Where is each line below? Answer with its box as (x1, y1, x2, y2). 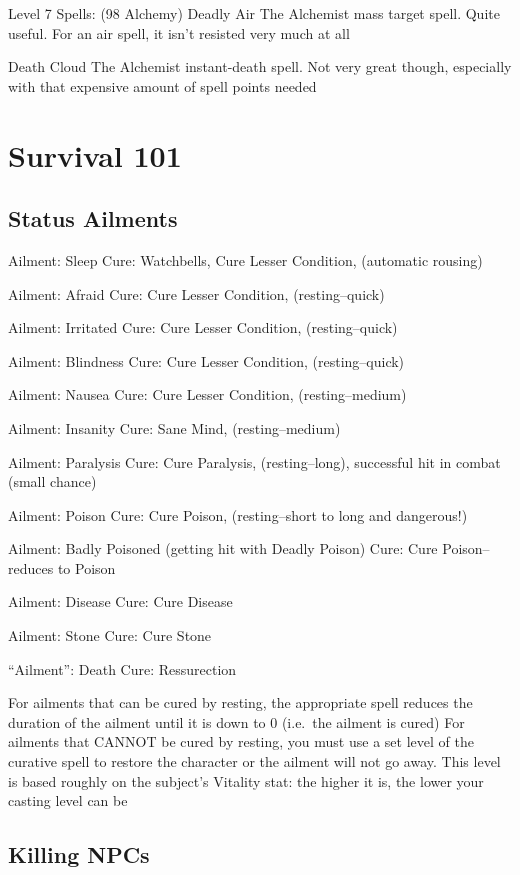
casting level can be (8, 790, 128, 811)
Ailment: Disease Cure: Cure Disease (8, 591, 233, 612)
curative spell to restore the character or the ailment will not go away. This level (8, 751, 501, 772)
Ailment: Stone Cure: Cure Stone (8, 625, 212, 646)
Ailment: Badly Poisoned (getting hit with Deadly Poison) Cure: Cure (8, 538, 438, 559)
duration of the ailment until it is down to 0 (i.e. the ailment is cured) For (8, 711, 465, 732)
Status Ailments (8, 203, 178, 234)
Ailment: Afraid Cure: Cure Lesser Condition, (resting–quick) (8, 283, 385, 304)
